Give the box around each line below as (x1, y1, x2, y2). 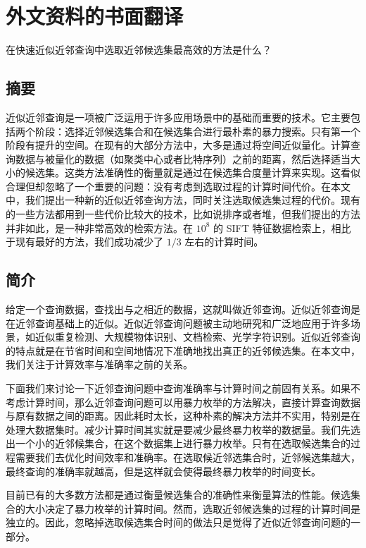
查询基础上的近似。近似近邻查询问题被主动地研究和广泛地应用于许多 (34, 315, 351, 330)
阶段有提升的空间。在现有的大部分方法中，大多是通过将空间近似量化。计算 (6, 138, 351, 152)
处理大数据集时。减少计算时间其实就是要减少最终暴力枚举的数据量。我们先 (6, 422, 351, 437)
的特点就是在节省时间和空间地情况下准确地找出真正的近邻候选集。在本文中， (6, 343, 360, 358)
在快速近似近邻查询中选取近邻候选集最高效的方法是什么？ (6, 42, 272, 57)
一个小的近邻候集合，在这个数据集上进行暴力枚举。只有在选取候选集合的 (15, 436, 351, 451)
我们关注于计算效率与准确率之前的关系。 (6, 357, 193, 372)
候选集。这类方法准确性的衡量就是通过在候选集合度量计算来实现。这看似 (25, 165, 360, 180)
